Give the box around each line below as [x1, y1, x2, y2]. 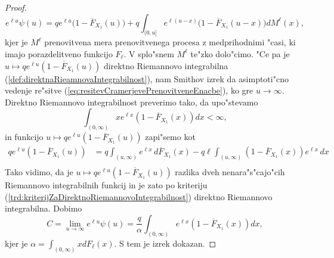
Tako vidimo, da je [5, 166, 73, 178]
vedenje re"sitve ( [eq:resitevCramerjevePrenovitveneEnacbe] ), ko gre [5, 84, 253, 97]
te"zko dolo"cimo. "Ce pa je [190, 47, 290, 60]
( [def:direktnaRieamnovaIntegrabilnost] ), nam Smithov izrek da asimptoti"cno [5, 72, 289, 85]
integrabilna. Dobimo [5, 202, 82, 215]
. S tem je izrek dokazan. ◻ [114, 237, 217, 249]
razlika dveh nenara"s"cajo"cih [175, 166, 285, 178]
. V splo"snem [123, 47, 174, 60]
